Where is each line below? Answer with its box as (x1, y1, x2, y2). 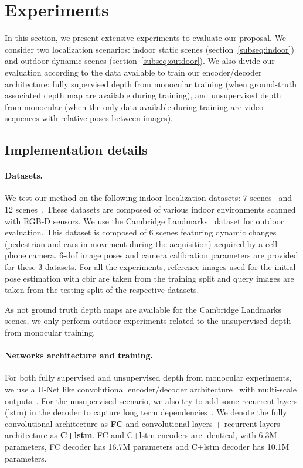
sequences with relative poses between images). (5, 112, 173, 124)
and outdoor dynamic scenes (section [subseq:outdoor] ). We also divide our (5, 54, 275, 67)
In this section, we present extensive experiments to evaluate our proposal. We (5, 32, 287, 44)
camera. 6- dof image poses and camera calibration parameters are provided (29, 249, 298, 261)
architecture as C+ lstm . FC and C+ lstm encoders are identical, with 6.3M (5, 429, 277, 441)
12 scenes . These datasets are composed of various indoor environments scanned (5, 203, 296, 216)
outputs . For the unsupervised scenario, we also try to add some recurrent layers (5, 394, 298, 406)
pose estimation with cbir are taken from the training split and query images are (5, 272, 294, 284)
